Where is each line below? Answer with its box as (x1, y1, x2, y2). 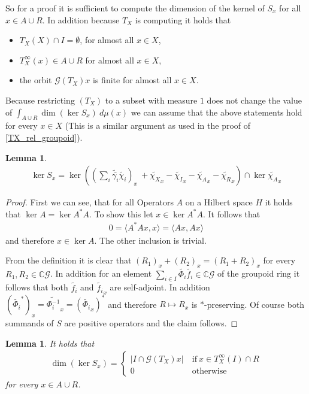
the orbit (19, 74, 52, 86)
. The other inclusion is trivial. (94, 234, 207, 246)
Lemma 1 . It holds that (5, 337, 95, 349)
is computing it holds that (135, 13, 231, 26)
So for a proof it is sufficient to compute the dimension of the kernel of (5, 2, 265, 14)
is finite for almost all (93, 74, 172, 86)
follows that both (5, 281, 68, 293)
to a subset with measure (105, 93, 198, 106)
